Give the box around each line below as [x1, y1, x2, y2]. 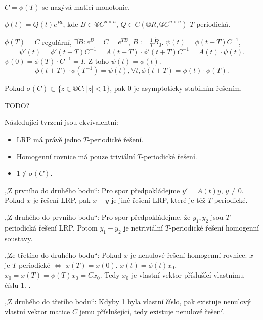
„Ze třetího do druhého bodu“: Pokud [5, 250, 122, 260]
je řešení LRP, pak [33, 195, 91, 205]
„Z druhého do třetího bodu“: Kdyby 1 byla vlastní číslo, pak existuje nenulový [5, 296, 251, 307]
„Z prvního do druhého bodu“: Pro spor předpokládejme [5, 185, 180, 195]
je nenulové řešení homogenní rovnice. [130, 250, 247, 260]
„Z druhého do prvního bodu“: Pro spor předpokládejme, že [5, 211, 191, 222]
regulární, [42, 36, 72, 47]
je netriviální [123, 222, 163, 233]
